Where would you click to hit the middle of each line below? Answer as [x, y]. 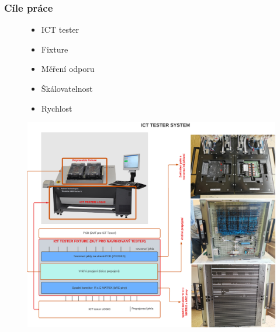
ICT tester [60, 30]
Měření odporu [68, 69]
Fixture [55, 49]
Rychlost [57, 108]
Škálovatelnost [67, 88]
